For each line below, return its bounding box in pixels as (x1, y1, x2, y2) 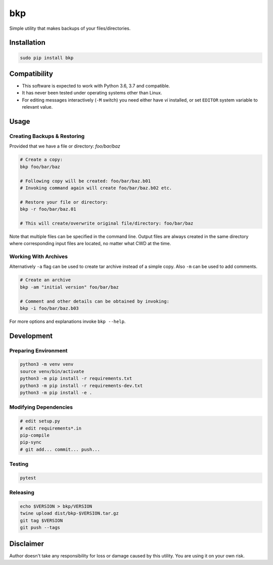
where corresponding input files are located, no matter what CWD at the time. (9, 241, 171, 247)
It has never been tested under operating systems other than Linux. (22, 90, 162, 96)
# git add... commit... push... (20, 446, 101, 452)
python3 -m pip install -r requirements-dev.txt (20, 383, 143, 389)
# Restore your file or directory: (20, 199, 108, 205)
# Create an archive (20, 277, 71, 283)
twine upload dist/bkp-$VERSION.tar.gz (20, 510, 119, 516)
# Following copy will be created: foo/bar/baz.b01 (20, 178, 151, 184)
